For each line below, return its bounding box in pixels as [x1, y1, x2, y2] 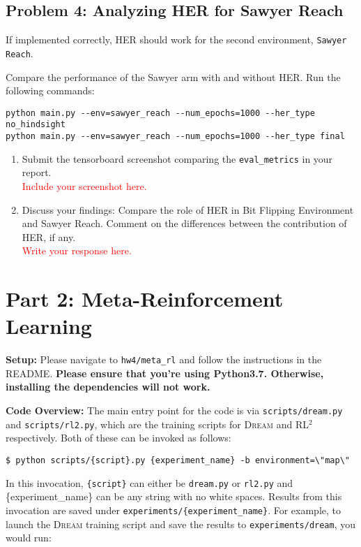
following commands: [6, 83, 95, 98]
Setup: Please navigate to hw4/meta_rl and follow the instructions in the [6, 352, 322, 367]
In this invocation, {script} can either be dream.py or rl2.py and [6, 475, 293, 490]
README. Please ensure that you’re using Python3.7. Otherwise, [6, 365, 324, 380]
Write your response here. [22, 243, 132, 258]
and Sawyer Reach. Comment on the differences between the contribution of [22, 216, 347, 231]
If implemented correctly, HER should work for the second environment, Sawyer [6, 32, 347, 47]
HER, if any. [22, 229, 76, 244]
